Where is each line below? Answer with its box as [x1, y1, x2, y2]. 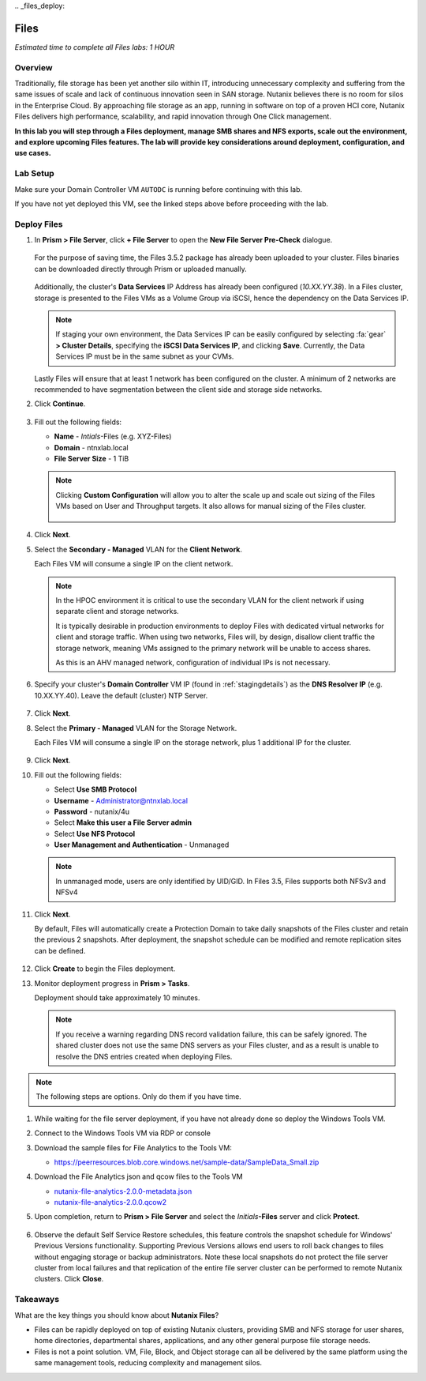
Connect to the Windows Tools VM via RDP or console [34, 1128, 211, 1138]
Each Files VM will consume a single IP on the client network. [34, 559, 234, 569]
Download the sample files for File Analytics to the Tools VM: [34, 1142, 232, 1153]
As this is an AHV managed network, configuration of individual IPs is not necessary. [55, 658, 331, 667]
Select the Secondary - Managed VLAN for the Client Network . [34, 544, 242, 554]
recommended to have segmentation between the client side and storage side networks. [34, 384, 323, 394]
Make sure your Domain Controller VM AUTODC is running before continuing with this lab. [14, 184, 303, 194]
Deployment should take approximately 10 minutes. [34, 992, 200, 1003]
